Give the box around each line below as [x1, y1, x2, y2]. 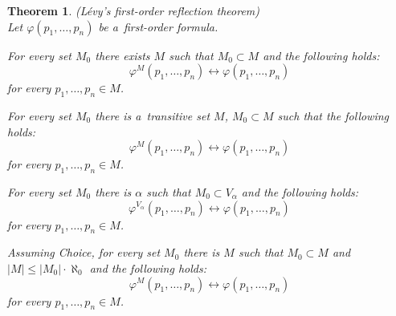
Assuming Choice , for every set [7, 244, 161, 261]
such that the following [277, 107, 390, 124]
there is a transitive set [95, 107, 210, 124]
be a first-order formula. [98, 18, 218, 34]
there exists [95, 47, 150, 63]
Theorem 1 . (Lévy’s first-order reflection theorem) [7, 2, 260, 18]
